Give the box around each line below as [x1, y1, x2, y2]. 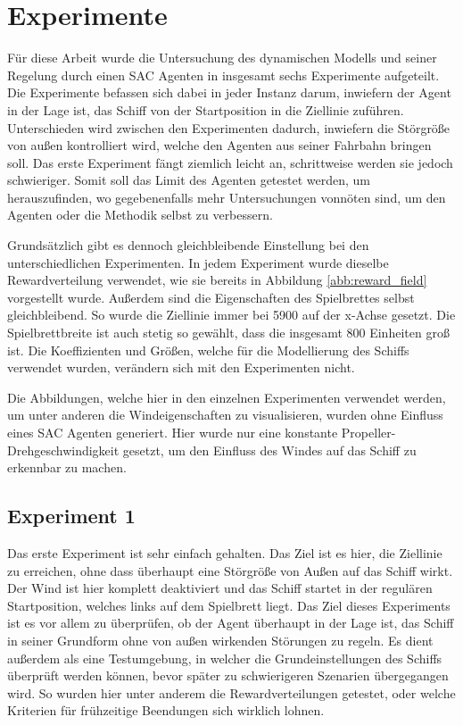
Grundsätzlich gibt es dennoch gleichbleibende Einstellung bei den [7, 236, 369, 254]
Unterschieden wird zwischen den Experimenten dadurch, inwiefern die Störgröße [7, 118, 451, 137]
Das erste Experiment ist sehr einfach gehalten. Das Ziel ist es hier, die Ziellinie [7, 543, 442, 562]
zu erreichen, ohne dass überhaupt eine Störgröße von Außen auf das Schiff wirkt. [7, 561, 453, 579]
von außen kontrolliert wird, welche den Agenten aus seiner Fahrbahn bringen [7, 136, 432, 154]
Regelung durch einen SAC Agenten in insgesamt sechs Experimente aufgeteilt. [7, 65, 440, 84]
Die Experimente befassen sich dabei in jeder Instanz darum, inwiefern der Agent [7, 83, 451, 102]
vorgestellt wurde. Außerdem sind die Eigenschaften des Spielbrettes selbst [7, 287, 415, 306]
